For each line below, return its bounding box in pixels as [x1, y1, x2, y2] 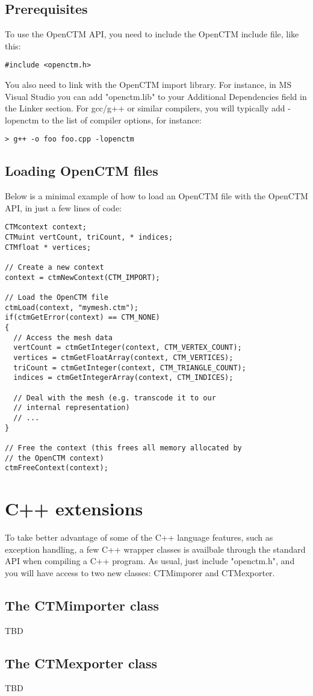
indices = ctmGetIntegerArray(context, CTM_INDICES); [13, 373, 234, 382]
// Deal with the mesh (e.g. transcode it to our [13, 393, 216, 402]
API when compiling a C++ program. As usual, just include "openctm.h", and [5, 555, 295, 567]
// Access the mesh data [13, 333, 113, 342]
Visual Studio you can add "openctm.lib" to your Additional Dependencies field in [5, 90, 307, 102]
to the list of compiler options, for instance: [42, 113, 202, 126]
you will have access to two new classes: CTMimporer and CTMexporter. [5, 566, 275, 579]
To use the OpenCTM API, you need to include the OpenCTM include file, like [5, 28, 299, 40]
